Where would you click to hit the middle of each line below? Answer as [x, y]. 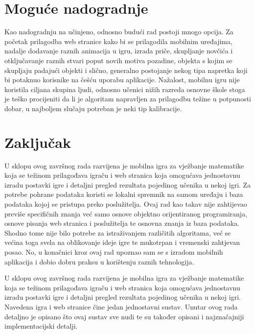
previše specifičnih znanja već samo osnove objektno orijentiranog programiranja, [126, 213]
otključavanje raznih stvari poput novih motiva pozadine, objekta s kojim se [118, 60]
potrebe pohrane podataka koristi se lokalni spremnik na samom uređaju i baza [124, 194]
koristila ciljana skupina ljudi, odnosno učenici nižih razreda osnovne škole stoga [125, 89]
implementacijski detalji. [41, 326]
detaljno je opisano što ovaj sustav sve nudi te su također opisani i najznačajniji [124, 316]
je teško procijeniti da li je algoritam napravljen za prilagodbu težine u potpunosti [128, 99]
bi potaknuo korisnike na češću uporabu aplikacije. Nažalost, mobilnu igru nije [122, 80]
